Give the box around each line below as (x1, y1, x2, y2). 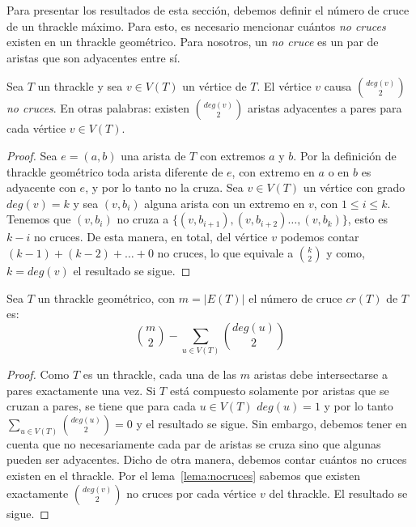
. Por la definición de (293, 147, 397, 164)
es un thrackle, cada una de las (83, 366, 237, 383)
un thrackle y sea (37, 78, 123, 95)
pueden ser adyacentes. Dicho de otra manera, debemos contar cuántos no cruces (6, 451, 407, 468)
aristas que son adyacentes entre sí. (6, 49, 180, 66)
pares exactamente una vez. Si (6, 381, 156, 398)
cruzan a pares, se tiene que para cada (6, 397, 196, 414)
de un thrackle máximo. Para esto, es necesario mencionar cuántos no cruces (6, 17, 386, 34)
